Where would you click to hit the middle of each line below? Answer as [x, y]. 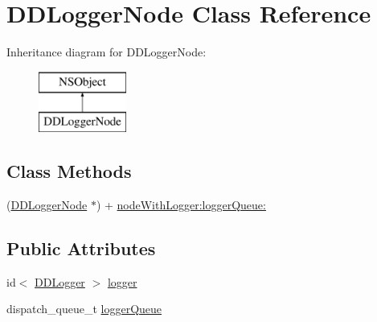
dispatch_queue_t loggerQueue [84, 309]
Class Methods [69, 171]
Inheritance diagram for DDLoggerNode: [107, 52]
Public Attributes [81, 248]
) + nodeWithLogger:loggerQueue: [181, 205]
